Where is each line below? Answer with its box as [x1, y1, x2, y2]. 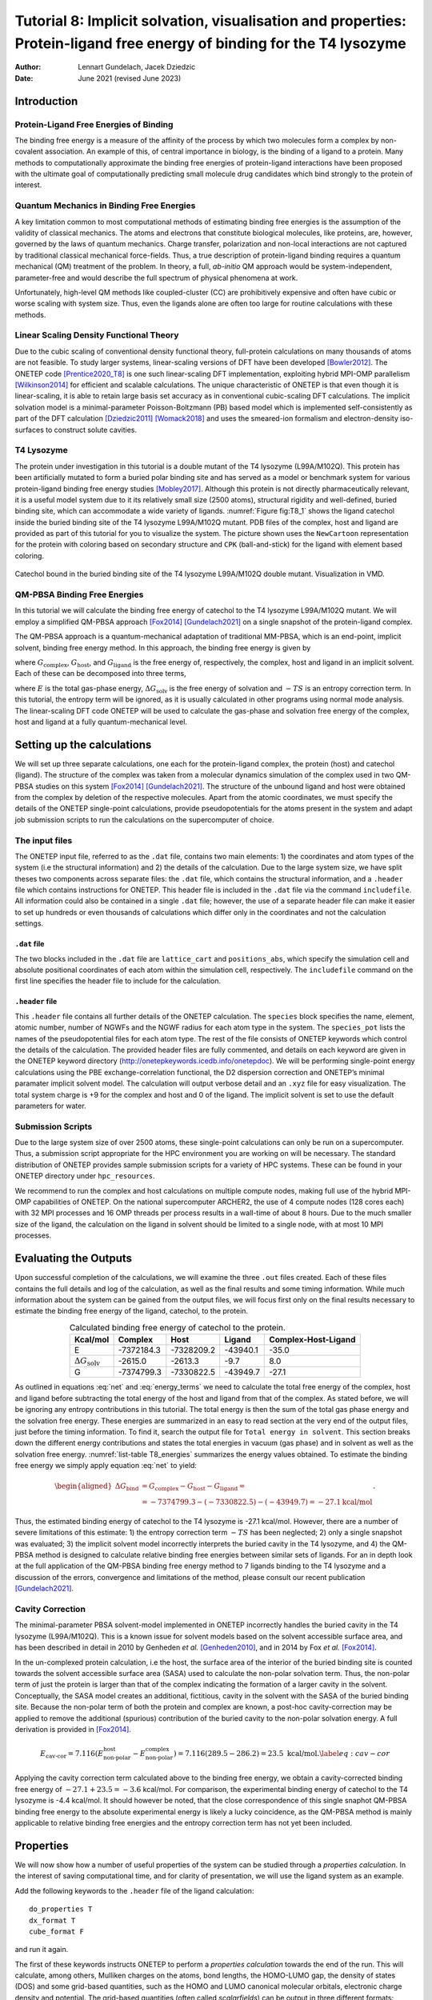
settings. [14, 918, 44, 928]
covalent [14, 146, 44, 156]
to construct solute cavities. [45, 425, 138, 434]
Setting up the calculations [14, 738, 152, 751]
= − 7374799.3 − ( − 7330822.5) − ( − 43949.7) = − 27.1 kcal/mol [141, 1498, 373, 1507]
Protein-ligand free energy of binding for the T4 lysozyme [14, 34, 407, 52]
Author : [14, 62, 42, 72]
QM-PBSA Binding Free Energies [14, 589, 144, 600]
